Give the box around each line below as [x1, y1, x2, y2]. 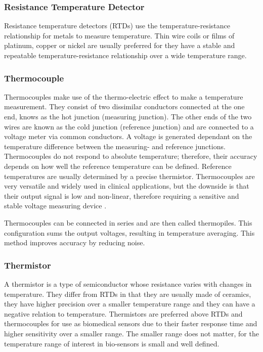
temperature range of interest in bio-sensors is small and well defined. [4, 338, 220, 348]
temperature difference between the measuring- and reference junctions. [4, 141, 226, 151]
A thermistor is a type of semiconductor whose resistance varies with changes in [4, 278, 252, 289]
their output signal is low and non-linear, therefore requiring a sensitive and [4, 190, 239, 201]
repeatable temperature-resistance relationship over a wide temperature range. [4, 50, 247, 60]
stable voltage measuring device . [4, 200, 107, 211]
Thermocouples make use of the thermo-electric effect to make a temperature [4, 91, 243, 102]
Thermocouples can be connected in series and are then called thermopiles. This [4, 217, 252, 228]
